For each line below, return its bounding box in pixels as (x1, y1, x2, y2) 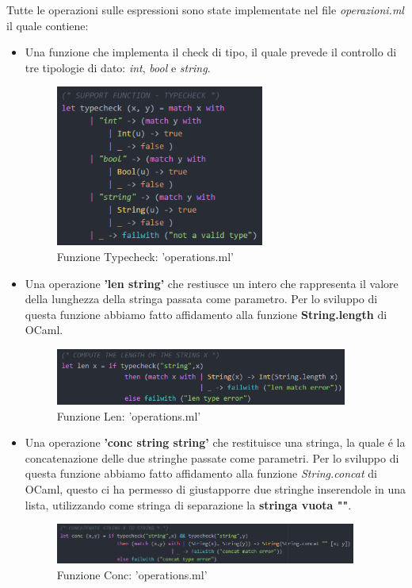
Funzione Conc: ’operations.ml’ (56, 566, 208, 582)
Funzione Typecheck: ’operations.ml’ (56, 248, 234, 264)
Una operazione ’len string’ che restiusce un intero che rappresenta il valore (25, 275, 399, 291)
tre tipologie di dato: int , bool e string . (25, 59, 211, 75)
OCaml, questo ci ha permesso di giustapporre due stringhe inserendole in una (25, 480, 406, 497)
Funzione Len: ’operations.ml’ (56, 407, 201, 424)
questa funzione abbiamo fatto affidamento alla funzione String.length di (25, 306, 387, 322)
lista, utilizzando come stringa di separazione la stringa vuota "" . (25, 496, 352, 513)
